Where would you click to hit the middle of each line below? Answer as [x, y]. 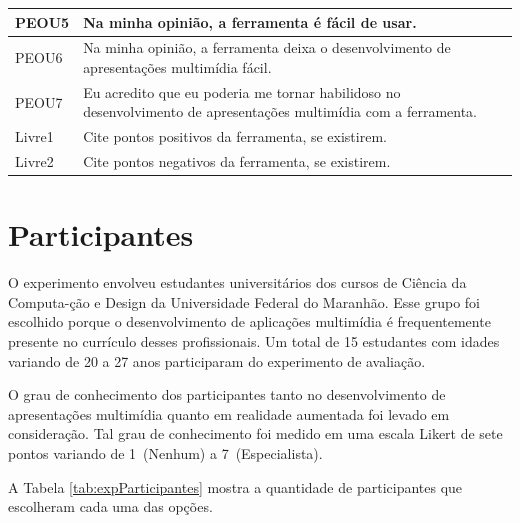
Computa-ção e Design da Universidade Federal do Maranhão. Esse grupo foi [244, 301]
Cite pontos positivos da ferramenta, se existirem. [235, 136]
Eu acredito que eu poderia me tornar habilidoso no [242, 91]
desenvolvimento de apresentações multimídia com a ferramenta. [280, 111]
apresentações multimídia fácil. [177, 66]
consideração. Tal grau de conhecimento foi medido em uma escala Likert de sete [255, 433]
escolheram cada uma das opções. [110, 506]
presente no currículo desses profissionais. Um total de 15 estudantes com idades [254, 341]
